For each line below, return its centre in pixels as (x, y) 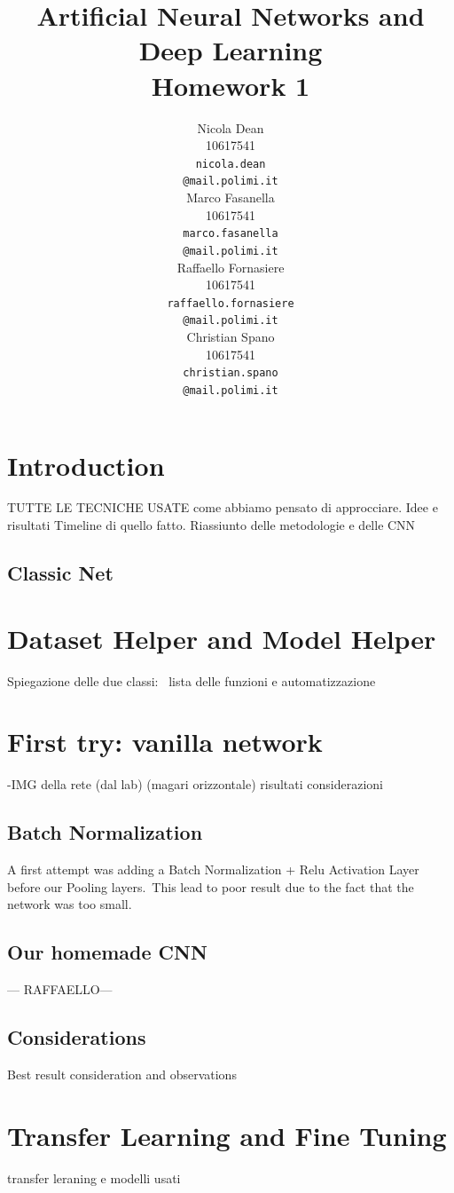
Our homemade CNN (107, 952)
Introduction (86, 465)
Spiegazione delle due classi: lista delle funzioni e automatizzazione (192, 680)
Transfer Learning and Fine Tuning (227, 1135)
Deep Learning (231, 50)
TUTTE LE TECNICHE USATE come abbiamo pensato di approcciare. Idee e (223, 507)
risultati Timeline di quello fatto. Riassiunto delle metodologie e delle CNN (211, 525)
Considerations (77, 1037)
